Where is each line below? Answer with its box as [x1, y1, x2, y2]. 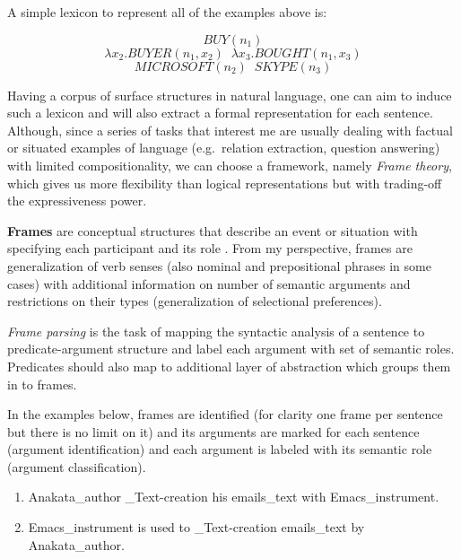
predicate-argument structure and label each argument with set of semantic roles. [7, 339, 455, 358]
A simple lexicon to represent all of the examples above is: [7, 3, 327, 21]
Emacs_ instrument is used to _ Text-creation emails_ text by [28, 518, 365, 537]
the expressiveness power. [7, 191, 147, 210]
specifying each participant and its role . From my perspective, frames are [7, 239, 413, 258]
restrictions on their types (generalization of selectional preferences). [7, 292, 382, 310]
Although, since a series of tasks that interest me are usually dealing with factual [7, 120, 453, 139]
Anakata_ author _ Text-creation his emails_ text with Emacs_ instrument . [28, 487, 439, 506]
